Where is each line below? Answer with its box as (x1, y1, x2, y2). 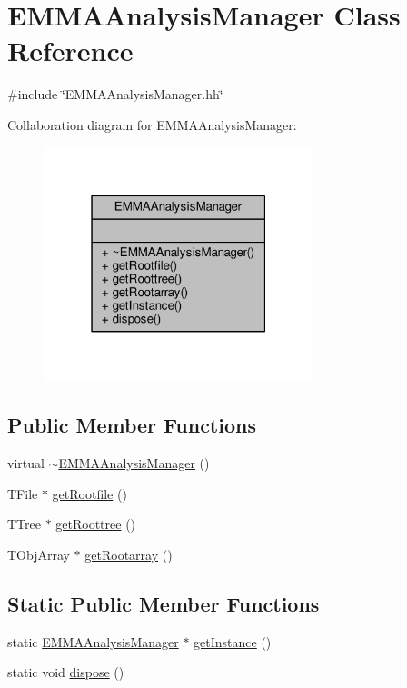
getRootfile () (52, 484, 127, 503)
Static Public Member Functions (7, 589, 320, 617)
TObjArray (7, 544, 70, 563)
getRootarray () (84, 544, 173, 563)
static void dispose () (7, 663, 124, 682)
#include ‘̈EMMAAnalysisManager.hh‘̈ (7, 85, 223, 104)
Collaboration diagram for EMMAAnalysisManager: (7, 115, 297, 134)
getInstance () (194, 632, 272, 651)
